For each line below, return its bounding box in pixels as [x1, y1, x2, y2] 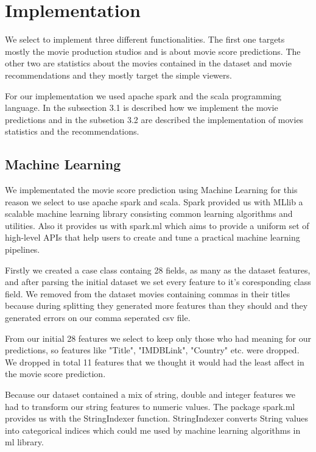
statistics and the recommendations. [5, 125, 139, 138]
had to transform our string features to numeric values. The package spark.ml [5, 400, 295, 412]
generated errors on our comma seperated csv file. [5, 311, 191, 324]
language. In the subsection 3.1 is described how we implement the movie [5, 101, 278, 114]
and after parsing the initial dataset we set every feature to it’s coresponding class [5, 275, 311, 288]
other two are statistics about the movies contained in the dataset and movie [5, 57, 292, 69]
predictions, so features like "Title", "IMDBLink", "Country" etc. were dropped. [5, 344, 300, 356]
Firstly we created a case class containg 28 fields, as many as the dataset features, [5, 263, 311, 276]
